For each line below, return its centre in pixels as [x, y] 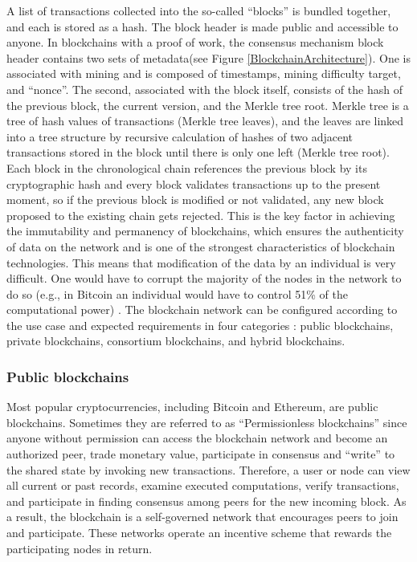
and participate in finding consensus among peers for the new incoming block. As [206, 501]
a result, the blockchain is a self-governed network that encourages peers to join [202, 517]
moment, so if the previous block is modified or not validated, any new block [195, 200]
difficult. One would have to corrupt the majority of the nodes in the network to [204, 278]
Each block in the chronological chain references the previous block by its [187, 167]
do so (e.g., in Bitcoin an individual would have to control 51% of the [177, 293]
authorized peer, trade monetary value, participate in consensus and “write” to [201, 454]
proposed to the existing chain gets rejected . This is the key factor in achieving [201, 215]
